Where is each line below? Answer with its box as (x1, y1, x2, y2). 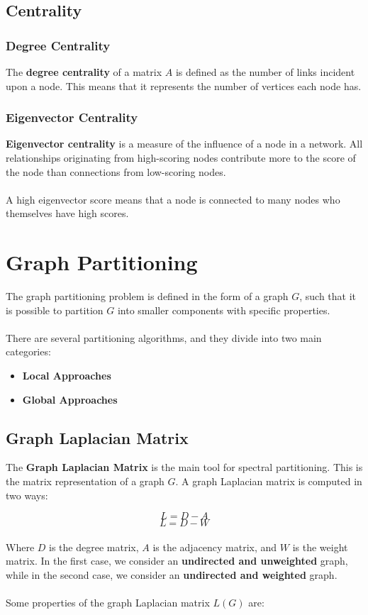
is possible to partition (6, 302, 104, 317)
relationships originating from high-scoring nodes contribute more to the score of (6, 150, 356, 165)
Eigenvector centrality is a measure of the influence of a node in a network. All (6, 136, 363, 151)
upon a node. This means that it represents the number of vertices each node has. (6, 78, 362, 93)
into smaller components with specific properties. (117, 302, 330, 317)
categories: (6, 344, 51, 359)
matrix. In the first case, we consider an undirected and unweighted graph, (6, 553, 348, 568)
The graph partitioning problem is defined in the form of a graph (6, 289, 289, 304)
